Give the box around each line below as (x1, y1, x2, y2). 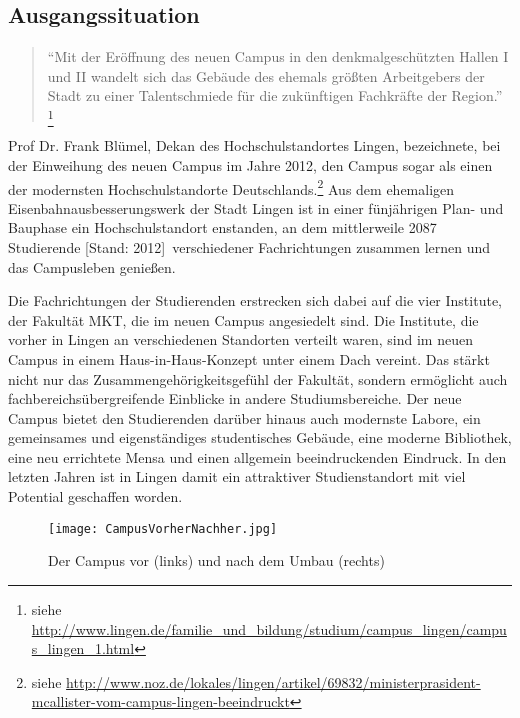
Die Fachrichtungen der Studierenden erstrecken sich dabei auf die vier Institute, (8, 290, 502, 311)
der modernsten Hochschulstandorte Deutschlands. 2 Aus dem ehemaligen (8, 175, 455, 199)
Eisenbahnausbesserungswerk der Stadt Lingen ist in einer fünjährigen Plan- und (8, 197, 504, 218)
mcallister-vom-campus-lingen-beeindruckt (31, 691, 290, 712)
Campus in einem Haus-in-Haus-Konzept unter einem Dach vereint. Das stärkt (8, 348, 490, 369)
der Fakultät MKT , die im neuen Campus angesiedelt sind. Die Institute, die (8, 309, 479, 330)
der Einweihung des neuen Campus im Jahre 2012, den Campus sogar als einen (8, 154, 493, 175)
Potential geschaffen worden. (8, 486, 183, 507)
